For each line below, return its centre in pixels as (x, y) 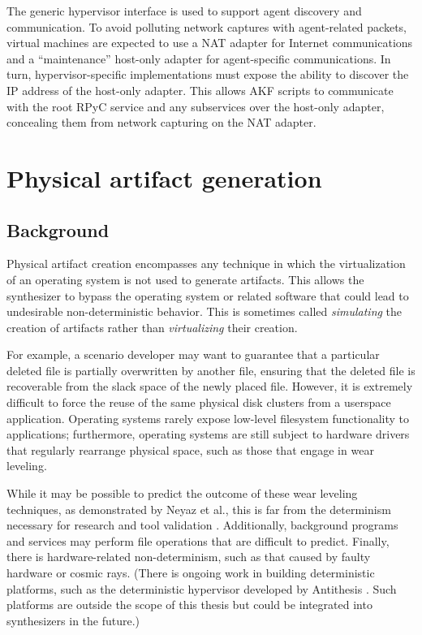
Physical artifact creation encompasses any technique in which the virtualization (206, 264)
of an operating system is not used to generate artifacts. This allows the (185, 279)
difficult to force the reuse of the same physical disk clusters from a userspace (199, 402)
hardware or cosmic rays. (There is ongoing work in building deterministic (191, 573)
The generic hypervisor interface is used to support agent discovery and (184, 11)
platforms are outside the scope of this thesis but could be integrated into (189, 605)
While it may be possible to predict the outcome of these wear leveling (182, 493)
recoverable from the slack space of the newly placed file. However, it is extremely (210, 386)
